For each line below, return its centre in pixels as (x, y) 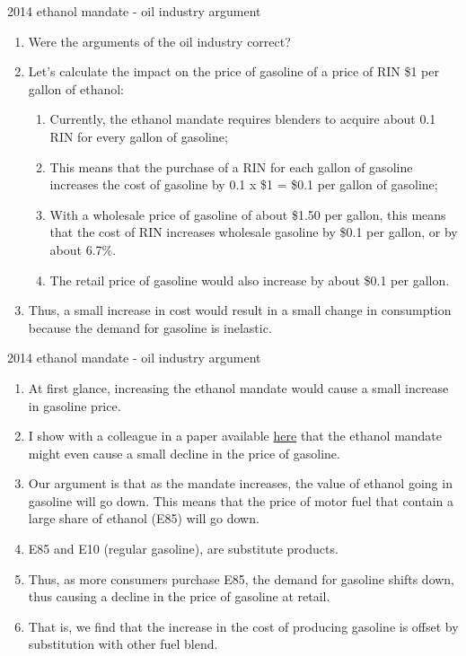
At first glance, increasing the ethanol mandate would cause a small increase (238, 387)
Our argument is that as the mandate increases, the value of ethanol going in (240, 483)
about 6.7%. (83, 249)
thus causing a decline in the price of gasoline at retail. (179, 596)
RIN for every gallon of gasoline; (139, 136)
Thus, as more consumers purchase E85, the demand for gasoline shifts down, (242, 578)
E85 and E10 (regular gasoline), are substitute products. (183, 549)
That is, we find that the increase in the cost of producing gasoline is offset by (243, 626)
